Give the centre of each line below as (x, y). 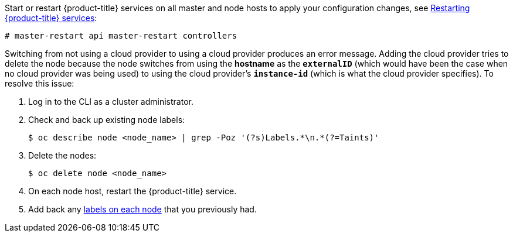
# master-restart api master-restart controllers (121, 36)
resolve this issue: (40, 83)
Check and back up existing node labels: (107, 120)
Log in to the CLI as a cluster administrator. (111, 102)
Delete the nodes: (62, 155)
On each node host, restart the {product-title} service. (133, 191)
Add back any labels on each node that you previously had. (142, 209)
